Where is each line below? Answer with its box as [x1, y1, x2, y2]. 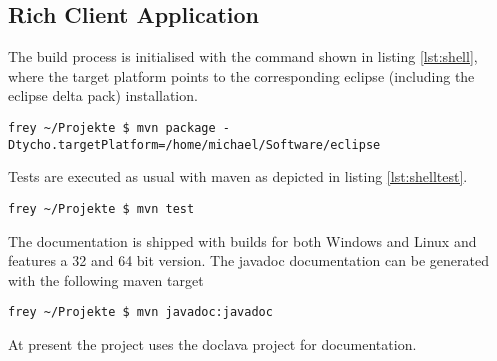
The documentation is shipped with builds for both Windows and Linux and [8, 230, 477, 251]
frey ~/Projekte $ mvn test [8, 201, 195, 216]
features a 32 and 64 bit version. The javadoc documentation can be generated [8, 250, 489, 271]
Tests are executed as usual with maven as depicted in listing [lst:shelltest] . [8, 166, 468, 187]
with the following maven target [8, 269, 204, 290]
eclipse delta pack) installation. [8, 85, 198, 106]
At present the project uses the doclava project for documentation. [8, 333, 417, 354]
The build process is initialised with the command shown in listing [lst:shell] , [8, 46, 478, 67]
